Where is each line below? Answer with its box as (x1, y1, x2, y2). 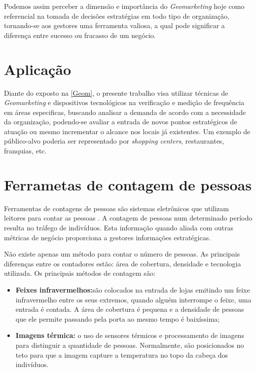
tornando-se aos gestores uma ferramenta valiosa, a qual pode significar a (4, 20, 225, 31)
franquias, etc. (4, 146, 47, 156)
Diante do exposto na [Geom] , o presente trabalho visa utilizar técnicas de (4, 87, 228, 98)
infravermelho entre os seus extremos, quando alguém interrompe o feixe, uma (15, 294, 252, 304)
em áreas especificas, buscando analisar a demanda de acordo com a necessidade (4, 107, 246, 117)
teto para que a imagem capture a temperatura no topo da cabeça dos (15, 349, 228, 360)
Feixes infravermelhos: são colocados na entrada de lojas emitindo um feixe (15, 284, 250, 295)
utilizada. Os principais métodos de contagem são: (4, 268, 155, 278)
